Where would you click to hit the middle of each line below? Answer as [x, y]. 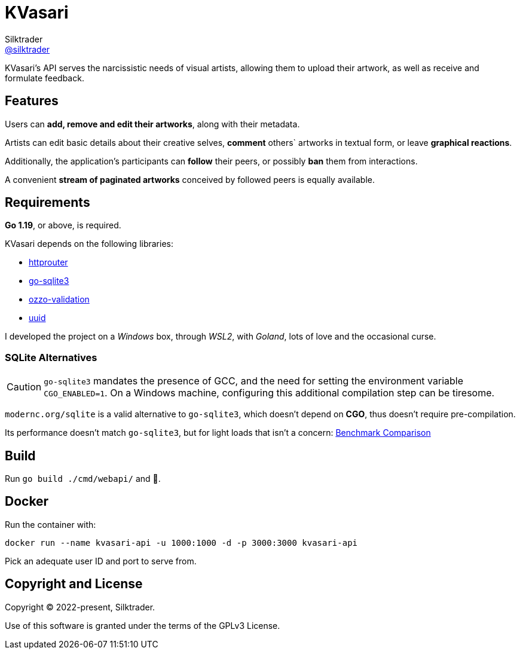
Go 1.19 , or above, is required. [63, 225]
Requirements [48, 203]
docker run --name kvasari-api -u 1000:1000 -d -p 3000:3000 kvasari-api [181, 543]
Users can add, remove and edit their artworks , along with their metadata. [152, 124]
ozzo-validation [59, 300]
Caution [24, 387]
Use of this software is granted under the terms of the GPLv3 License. [143, 625]
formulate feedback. [45, 78]
